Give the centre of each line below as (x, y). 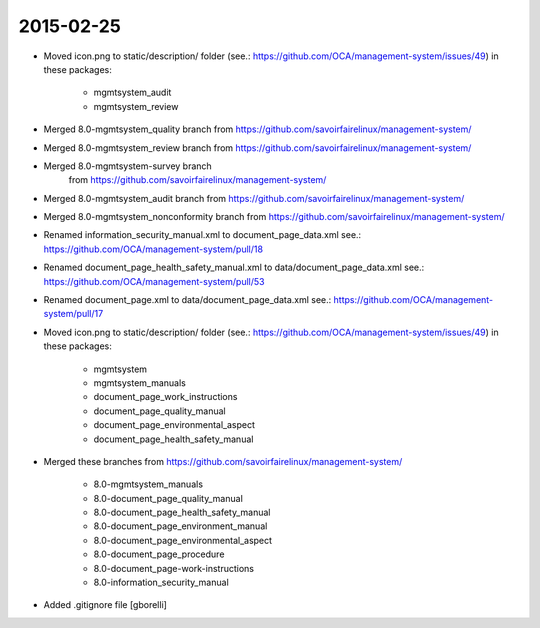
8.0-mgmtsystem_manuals (148, 484)
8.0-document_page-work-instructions (174, 568)
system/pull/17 (73, 314)
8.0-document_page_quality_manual (168, 498)
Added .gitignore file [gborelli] (105, 605)
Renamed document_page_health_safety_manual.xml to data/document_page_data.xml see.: (234, 267)
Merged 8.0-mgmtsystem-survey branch (127, 166)
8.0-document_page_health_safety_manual (182, 512)
